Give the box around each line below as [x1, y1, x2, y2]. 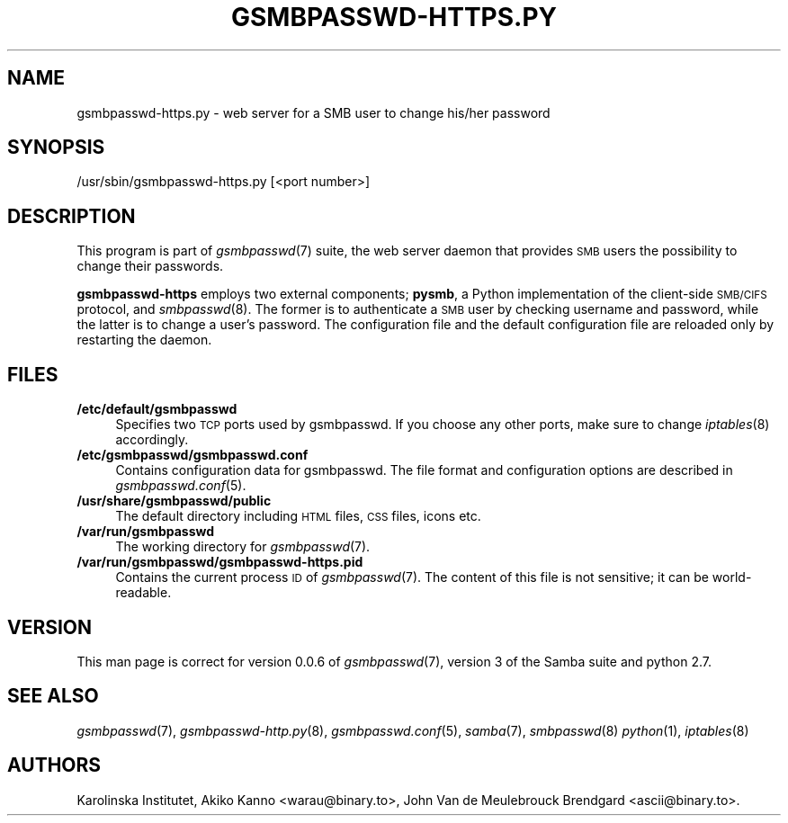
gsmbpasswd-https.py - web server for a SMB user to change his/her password [76, 104, 551, 121]
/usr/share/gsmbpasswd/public [76, 493, 272, 509]
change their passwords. [76, 258, 224, 274]
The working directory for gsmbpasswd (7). [115, 539, 371, 555]
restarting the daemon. [76, 332, 212, 348]
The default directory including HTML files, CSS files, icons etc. [115, 508, 481, 524]
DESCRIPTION [7, 204, 136, 228]
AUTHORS [7, 754, 102, 777]
